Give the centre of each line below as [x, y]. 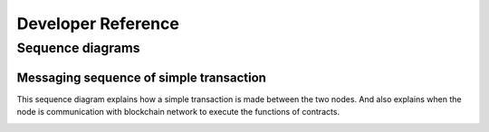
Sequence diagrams [78, 48]
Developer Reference [98, 24]
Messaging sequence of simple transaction [142, 77]
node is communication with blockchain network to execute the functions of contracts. [178, 112]
